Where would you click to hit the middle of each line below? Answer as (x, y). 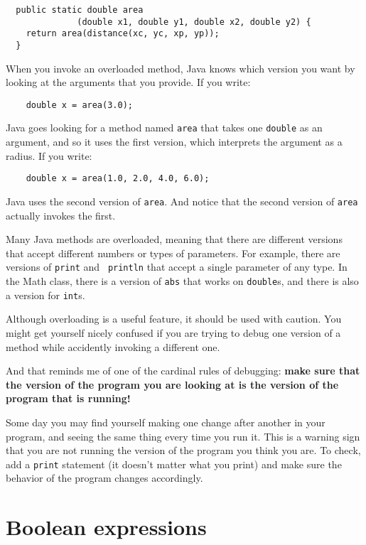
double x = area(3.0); (79, 105)
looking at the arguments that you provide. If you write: (128, 82)
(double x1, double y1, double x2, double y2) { (194, 22)
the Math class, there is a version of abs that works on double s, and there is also (182, 281)
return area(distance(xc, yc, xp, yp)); (123, 34)
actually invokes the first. (61, 215)
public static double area (80, 10)
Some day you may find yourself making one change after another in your (166, 422)
